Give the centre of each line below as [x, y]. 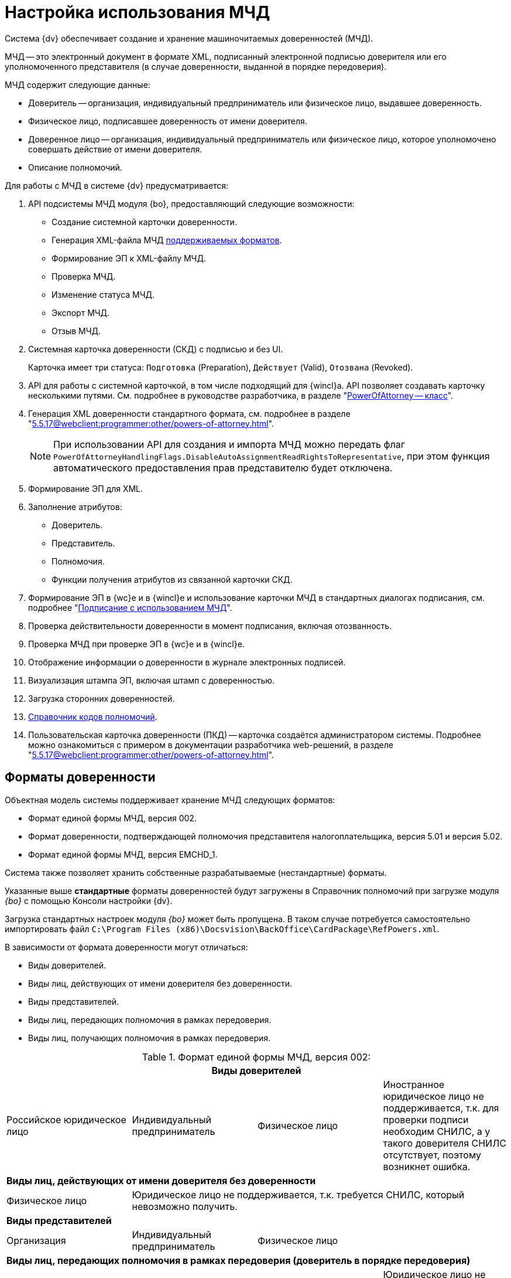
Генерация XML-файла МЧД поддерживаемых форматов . [167, 240]
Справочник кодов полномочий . [93, 716]
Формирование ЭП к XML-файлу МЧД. [129, 258]
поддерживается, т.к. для [441, 1108]
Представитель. [83, 543]
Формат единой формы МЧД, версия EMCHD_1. [123, 854]
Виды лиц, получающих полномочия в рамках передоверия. [150, 1038]
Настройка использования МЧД [138, 12]
